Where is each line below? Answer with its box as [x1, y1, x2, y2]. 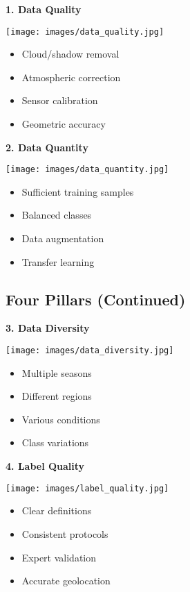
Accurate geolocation [21, 573, 111, 588]
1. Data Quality [6, 2, 82, 16]
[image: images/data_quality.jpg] [6, 26, 164, 37]
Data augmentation [21, 231, 104, 246]
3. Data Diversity [6, 321, 90, 335]
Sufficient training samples [21, 184, 134, 198]
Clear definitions [21, 503, 92, 518]
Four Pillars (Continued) [6, 288, 186, 310]
